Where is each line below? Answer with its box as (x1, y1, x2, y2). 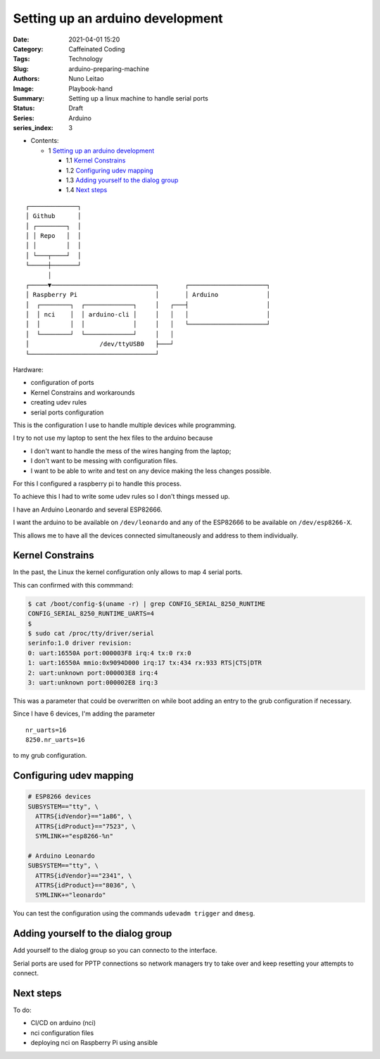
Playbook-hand (68, 84, 113, 93)
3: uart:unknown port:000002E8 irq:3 (27, 678, 158, 686)
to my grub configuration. (13, 752, 87, 760)
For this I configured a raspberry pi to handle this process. (13, 479, 182, 488)
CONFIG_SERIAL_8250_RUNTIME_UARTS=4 (27, 609, 155, 618)
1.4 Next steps (65, 186, 108, 194)
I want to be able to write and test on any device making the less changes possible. (30, 467, 272, 475)
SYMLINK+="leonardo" (35, 891, 106, 899)
